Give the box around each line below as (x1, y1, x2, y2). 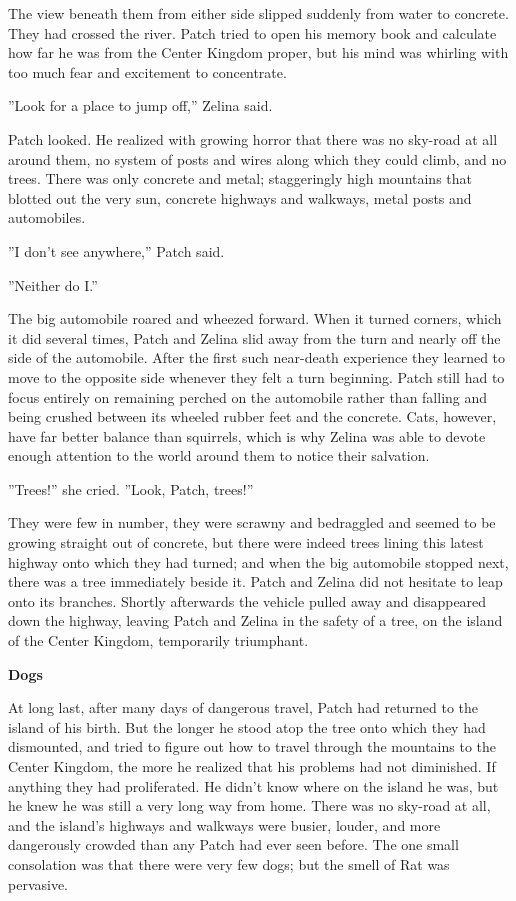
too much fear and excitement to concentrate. (8, 61, 287, 82)
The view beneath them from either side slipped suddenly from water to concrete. (8, 3, 509, 23)
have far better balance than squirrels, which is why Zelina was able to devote (8, 425, 486, 446)
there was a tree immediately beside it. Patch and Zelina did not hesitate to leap (8, 571, 503, 592)
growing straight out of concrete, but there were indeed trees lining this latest (8, 532, 484, 553)
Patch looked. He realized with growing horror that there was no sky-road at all (8, 128, 498, 149)
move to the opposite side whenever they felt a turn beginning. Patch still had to (8, 366, 505, 387)
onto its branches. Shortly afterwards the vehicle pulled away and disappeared (8, 590, 487, 611)
